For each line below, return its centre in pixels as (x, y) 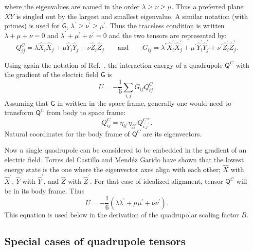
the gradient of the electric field (51, 74)
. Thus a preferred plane (208, 6)
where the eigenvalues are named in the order (72, 6)
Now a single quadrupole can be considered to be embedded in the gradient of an (126, 150)
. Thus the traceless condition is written (165, 26)
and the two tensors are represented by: (168, 35)
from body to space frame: (86, 112)
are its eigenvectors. (172, 133)
